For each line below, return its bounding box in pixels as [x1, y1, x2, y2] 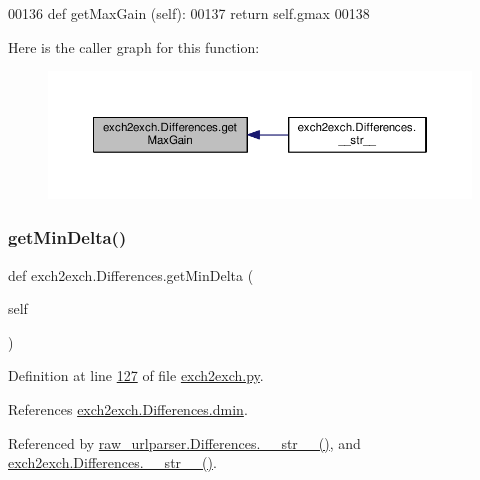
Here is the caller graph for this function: [8, 36, 260, 57]
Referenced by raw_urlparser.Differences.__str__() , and [8, 432, 361, 453]
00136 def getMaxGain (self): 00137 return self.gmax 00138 [8, 3, 370, 23]
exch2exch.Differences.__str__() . [8, 452, 217, 473]
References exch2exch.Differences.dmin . [8, 398, 248, 419]
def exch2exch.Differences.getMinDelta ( [8, 264, 254, 285]
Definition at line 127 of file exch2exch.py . [8, 365, 264, 386]
